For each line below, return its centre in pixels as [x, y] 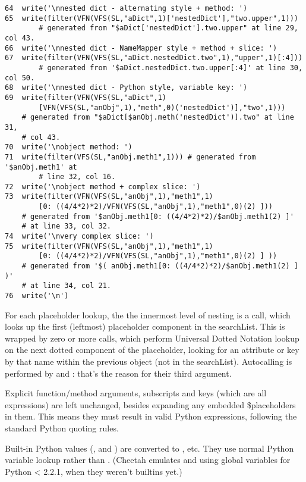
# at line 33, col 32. [66, 226]
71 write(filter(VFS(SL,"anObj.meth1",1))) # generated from [130, 157]
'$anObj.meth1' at [41, 167]
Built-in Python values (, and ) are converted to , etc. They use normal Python [149, 448]
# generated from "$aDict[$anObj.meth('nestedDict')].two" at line [158, 118]
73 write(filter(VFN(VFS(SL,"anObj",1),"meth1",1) [109, 197]
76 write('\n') [37, 296]
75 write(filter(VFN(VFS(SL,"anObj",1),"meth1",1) [109, 246]
